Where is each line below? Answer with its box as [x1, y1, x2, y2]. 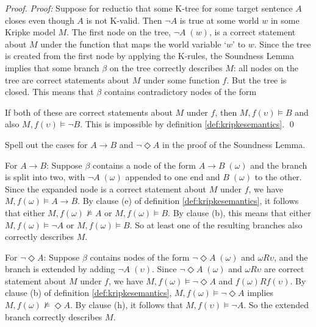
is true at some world [179, 13, 259, 26]
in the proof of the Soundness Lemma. [162, 138, 306, 150]
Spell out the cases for [5, 138, 88, 150]
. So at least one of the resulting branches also [129, 218, 303, 231]
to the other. [254, 171, 302, 183]
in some [270, 13, 300, 26]
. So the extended [243, 298, 309, 311]
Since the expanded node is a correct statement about [5, 182, 206, 195]
